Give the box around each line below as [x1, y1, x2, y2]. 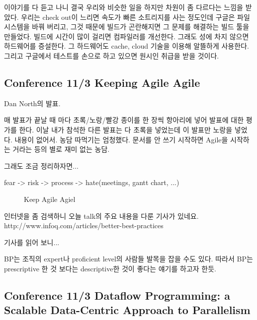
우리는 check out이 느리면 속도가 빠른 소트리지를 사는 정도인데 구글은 [21, 11, 235, 22]
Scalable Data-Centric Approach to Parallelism [4, 302, 251, 318]
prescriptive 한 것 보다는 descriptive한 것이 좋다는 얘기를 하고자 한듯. [4, 263, 216, 273]
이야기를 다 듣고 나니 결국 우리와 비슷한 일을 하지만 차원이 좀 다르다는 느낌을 [4, 2, 243, 12]
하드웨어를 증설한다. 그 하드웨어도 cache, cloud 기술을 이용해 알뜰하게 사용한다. [4, 41, 249, 51]
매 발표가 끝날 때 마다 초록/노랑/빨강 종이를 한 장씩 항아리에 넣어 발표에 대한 [4, 115, 244, 125]
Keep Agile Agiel [24, 193, 76, 204]
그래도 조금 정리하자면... [4, 160, 79, 171]
